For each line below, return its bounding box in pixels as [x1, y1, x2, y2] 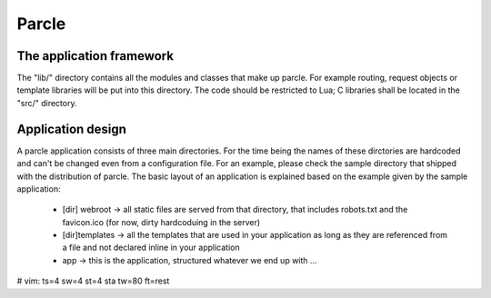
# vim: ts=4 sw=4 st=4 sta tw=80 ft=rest [16, 275, 170, 286]
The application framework [16, 48, 175, 64]
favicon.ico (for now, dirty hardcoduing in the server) [62, 216, 261, 227]
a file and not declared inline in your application [62, 242, 240, 253]
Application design [16, 121, 127, 136]
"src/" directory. [16, 97, 77, 108]
